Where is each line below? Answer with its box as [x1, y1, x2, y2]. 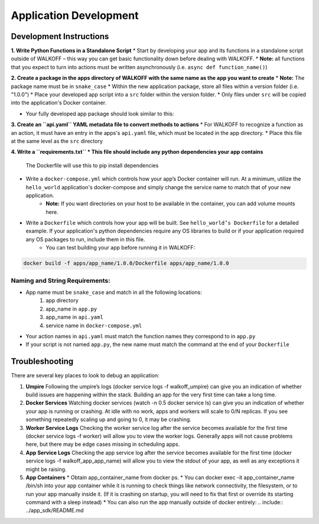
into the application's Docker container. [11, 99, 107, 106]
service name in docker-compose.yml [45, 322, 142, 329]
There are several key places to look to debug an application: [11, 372, 159, 379]
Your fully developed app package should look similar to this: [25, 110, 174, 117]
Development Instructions [11, 31, 109, 41]
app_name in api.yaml [45, 313, 103, 321]
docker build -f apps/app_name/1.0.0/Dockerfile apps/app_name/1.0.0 [23, 260, 229, 267]
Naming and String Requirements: [11, 276, 110, 284]
